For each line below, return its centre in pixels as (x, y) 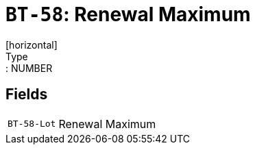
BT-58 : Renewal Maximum (128, 14)
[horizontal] (32, 45)
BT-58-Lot (32, 124)
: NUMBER (29, 68)
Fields (27, 95)
